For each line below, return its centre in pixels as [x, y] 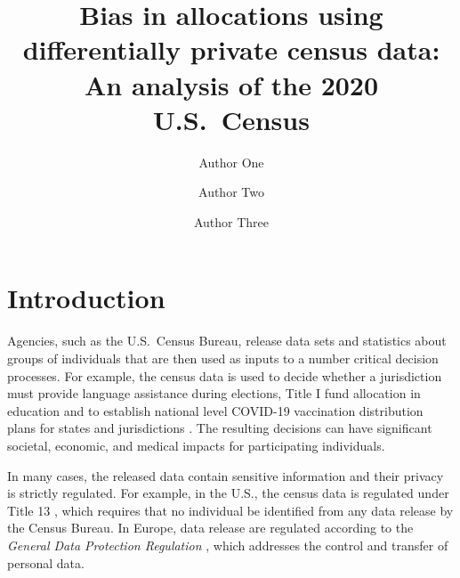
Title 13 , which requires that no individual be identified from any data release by [230, 510]
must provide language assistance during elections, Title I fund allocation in [214, 393]
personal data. [46, 562]
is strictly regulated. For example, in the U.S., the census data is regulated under [228, 493]
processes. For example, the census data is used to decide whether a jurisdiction [225, 375]
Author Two [231, 192]
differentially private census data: [231, 49]
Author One [231, 162]
